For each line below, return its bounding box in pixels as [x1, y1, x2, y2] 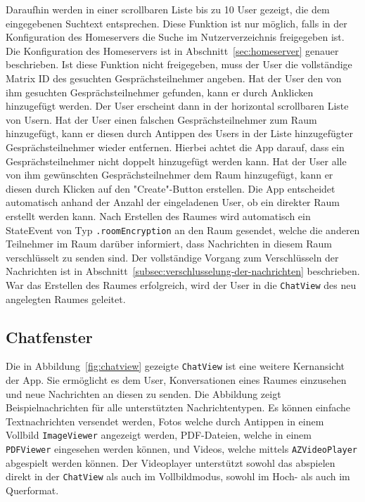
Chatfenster [6, 326, 93, 347]
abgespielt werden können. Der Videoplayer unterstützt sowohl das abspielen [6, 455, 335, 470]
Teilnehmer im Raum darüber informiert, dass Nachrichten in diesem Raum [6, 236, 333, 251]
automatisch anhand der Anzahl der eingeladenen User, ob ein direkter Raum [6, 195, 340, 210]
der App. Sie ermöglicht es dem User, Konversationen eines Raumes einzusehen [6, 373, 347, 387]
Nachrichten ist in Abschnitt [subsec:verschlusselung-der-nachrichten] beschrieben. [6, 264, 360, 278]
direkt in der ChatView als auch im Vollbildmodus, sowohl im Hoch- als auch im [6, 469, 350, 484]
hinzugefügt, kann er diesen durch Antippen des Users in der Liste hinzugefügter [6, 126, 353, 141]
